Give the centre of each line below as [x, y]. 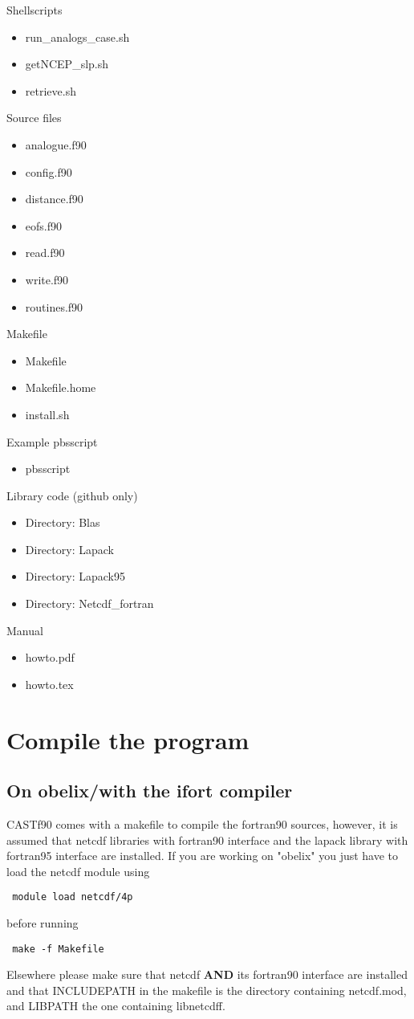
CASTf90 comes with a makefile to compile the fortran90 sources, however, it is [202, 824]
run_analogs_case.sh [77, 37]
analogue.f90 [56, 144]
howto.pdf [50, 657]
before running [43, 923]
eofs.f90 [43, 225]
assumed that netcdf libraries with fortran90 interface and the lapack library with [207, 840]
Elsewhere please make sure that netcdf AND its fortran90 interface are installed [207, 974]
